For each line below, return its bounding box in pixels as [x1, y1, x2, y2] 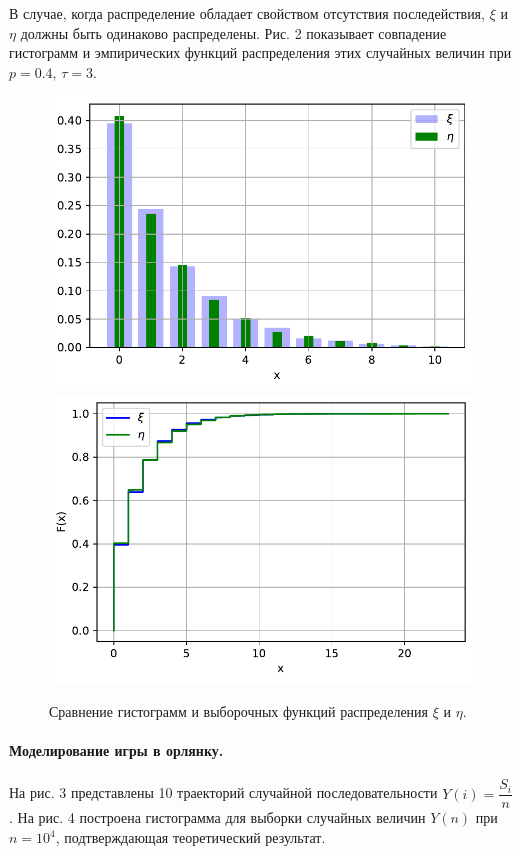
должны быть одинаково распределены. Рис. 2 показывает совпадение [20, 22, 447, 43]
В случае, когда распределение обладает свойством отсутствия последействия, [9, 3, 485, 23]
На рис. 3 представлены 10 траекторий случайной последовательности [9, 782, 438, 803]
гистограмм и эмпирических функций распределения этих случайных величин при [9, 42, 512, 63]
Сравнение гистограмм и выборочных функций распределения [49, 700, 429, 721]
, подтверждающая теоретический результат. [55, 827, 326, 847]
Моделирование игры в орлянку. [9, 740, 224, 761]
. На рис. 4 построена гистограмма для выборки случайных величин [9, 807, 426, 828]
